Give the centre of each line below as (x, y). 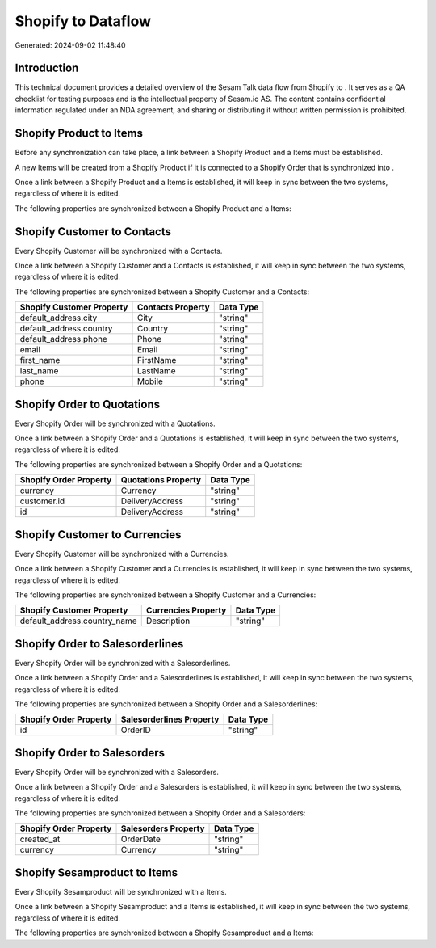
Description (168, 621)
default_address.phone (64, 339)
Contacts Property (173, 307)
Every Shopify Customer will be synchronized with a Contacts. (119, 251)
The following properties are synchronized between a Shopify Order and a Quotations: (159, 464)
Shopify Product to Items (79, 133)
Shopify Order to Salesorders (90, 753)
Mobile (150, 381)
